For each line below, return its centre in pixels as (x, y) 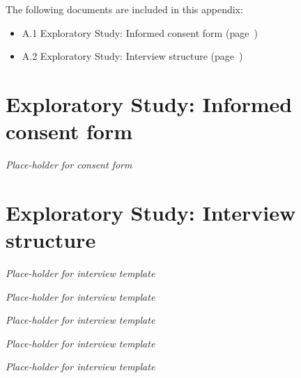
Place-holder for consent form (69, 165)
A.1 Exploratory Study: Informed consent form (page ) (140, 32)
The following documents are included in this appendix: (124, 9)
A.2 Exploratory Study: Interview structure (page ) (132, 56)
